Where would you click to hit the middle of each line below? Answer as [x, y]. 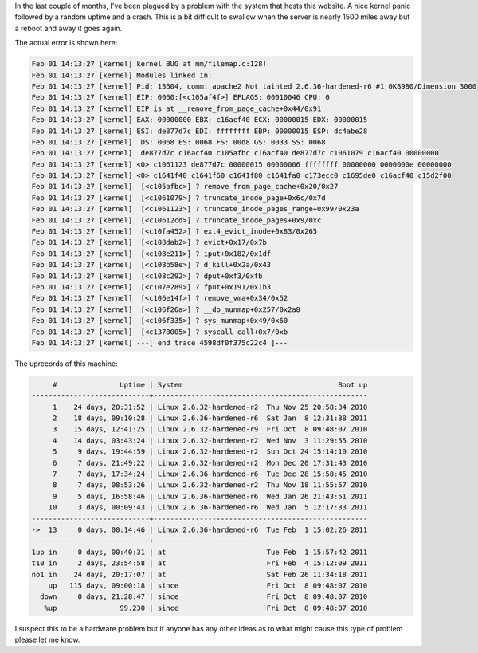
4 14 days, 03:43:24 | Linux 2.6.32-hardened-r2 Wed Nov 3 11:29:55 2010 [210, 440]
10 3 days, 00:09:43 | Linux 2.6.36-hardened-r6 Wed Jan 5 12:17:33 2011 [208, 507]
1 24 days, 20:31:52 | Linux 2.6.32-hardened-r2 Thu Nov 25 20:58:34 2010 [210, 407]
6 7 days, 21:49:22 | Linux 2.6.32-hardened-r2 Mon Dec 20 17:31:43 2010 [210, 463]
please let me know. [47, 640]
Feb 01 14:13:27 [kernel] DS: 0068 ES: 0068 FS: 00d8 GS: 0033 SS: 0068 [178, 142]
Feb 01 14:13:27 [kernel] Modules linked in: [122, 75]
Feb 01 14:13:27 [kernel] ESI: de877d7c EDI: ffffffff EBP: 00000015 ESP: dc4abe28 [200, 131]
